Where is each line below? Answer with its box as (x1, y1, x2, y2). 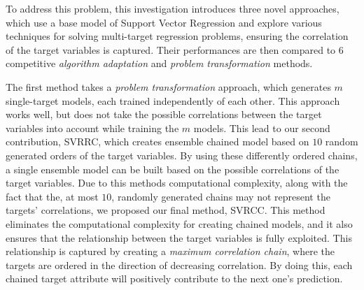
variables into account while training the (6, 120, 179, 135)
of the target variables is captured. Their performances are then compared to (6, 42, 336, 57)
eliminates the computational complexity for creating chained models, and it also (6, 216, 353, 231)
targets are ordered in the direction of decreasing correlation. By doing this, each (6, 257, 353, 272)
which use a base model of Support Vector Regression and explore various (6, 15, 322, 29)
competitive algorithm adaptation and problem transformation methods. (6, 56, 313, 71)
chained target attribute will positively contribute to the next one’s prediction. (6, 271, 343, 286)
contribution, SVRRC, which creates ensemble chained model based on (6, 134, 309, 149)
